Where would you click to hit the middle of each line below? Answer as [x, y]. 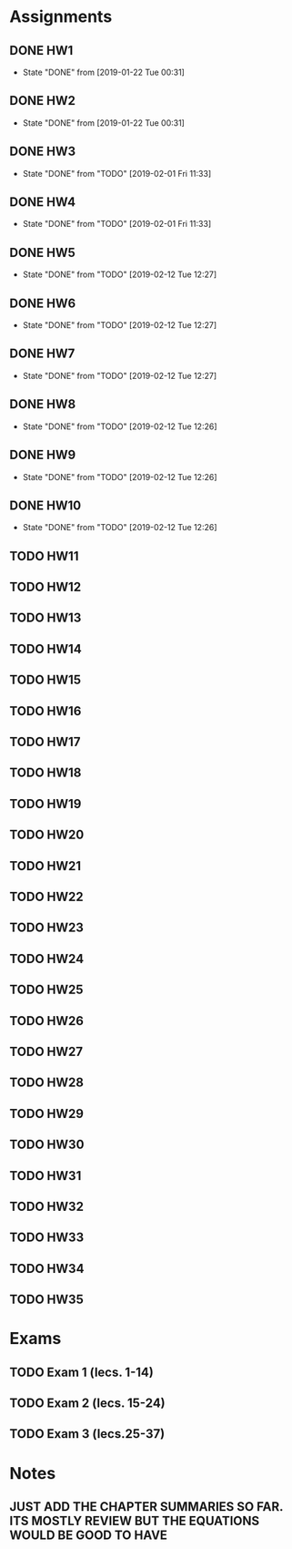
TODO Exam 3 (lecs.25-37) [87, 1434]
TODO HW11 [44, 556]
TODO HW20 [47, 835]
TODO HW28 [47, 1083]
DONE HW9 [43, 455]
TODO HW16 [45, 711]
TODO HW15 [45, 680]
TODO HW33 [47, 1238]
